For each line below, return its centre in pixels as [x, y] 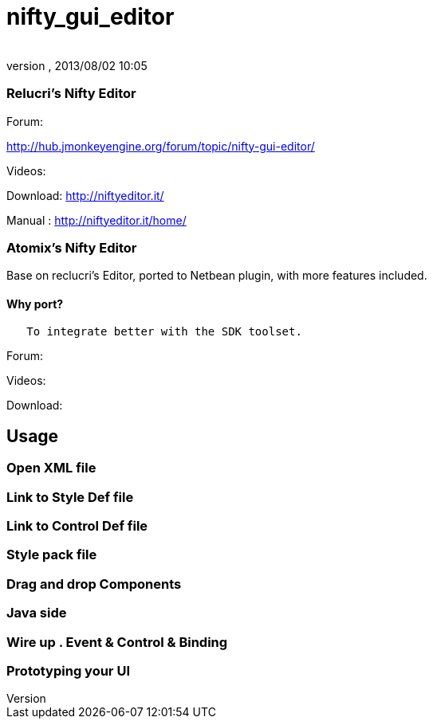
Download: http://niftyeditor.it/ [85, 195]
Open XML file [51, 468]
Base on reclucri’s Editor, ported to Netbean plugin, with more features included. [217, 276]
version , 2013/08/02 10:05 [77, 65]
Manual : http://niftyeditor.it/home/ [96, 220]
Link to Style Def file [70, 497]
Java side [37, 613]
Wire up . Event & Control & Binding [117, 642]
